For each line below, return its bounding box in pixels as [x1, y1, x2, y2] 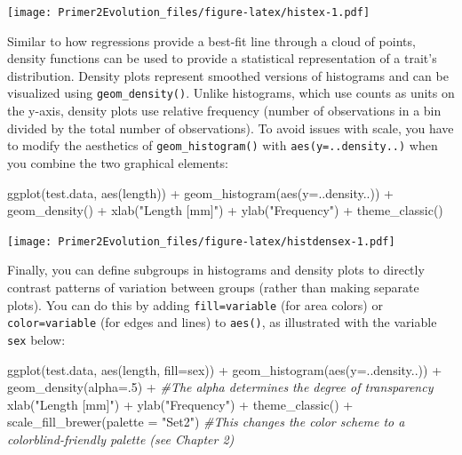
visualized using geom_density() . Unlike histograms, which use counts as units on [7, 84, 455, 102]
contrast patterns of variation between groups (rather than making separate [7, 277, 419, 296]
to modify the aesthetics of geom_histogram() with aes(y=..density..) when [7, 136, 438, 155]
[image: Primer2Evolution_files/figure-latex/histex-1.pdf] [7, 6, 370, 19]
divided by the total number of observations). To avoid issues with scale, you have [7, 118, 454, 137]
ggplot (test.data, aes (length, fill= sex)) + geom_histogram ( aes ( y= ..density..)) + [7, 360, 442, 379]
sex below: [7, 330, 66, 348]
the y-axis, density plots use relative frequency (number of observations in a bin [7, 101, 442, 120]
